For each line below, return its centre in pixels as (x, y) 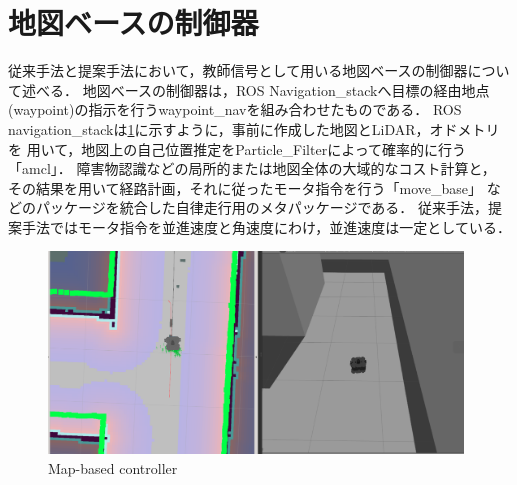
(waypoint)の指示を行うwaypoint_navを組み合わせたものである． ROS (235, 109)
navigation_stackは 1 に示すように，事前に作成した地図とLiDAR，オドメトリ (254, 128)
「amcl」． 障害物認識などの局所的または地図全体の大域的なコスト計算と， (252, 168)
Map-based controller (113, 467)
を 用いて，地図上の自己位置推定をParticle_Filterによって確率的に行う (237, 148)
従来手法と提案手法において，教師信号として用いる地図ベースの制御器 (238, 70)
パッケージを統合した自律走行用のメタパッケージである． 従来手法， (261, 207)
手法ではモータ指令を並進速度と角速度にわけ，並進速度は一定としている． (266, 226)
